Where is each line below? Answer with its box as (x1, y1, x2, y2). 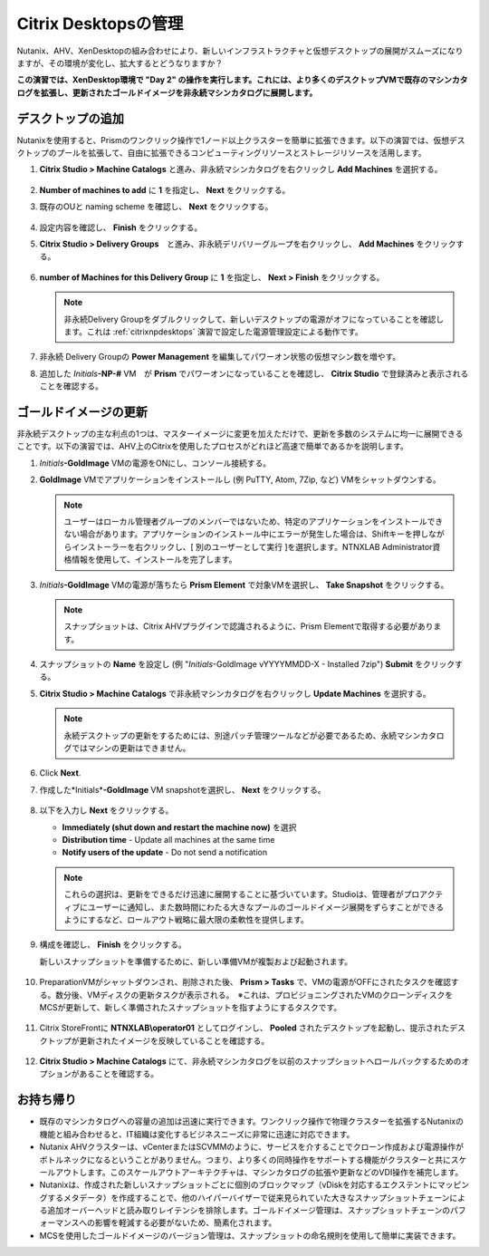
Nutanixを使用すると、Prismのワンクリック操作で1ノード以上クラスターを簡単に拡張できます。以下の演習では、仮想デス (16, 134, 465, 145)
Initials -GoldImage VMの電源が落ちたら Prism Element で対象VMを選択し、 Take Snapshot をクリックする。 (39, 579, 449, 590)
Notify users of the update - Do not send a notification (62, 847, 267, 858)
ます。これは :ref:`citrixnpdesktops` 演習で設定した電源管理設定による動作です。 (63, 326, 363, 337)
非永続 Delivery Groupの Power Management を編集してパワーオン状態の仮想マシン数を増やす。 (39, 352, 401, 362)
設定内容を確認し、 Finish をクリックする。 (39, 222, 203, 233)
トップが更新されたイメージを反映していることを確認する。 (46, 1035, 270, 1046)
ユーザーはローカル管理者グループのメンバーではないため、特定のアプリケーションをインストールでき (63, 516, 444, 527)
